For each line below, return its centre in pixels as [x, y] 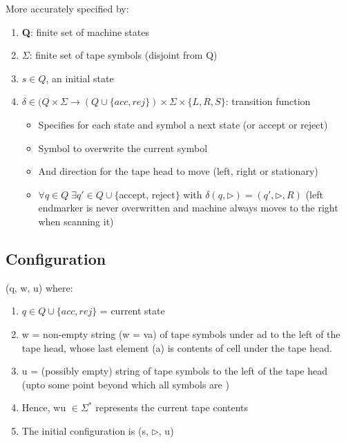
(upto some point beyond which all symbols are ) [125, 384]
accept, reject [147, 194]
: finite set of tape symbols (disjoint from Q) [123, 55]
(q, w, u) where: [39, 287]
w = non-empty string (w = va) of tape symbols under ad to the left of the [181, 333]
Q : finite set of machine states [85, 31]
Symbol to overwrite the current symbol [123, 148]
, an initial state [80, 78]
